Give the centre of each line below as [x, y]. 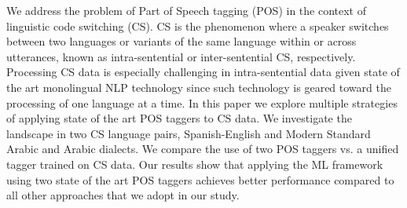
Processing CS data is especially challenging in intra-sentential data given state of [203, 72]
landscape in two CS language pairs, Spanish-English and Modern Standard [189, 133]
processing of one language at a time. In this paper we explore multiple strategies [202, 102]
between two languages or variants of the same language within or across [181, 41]
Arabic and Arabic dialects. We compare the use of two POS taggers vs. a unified [203, 149]
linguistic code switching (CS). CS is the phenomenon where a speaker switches [198, 26]
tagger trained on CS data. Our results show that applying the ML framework [195, 164]
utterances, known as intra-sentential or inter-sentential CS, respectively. [181, 56]
